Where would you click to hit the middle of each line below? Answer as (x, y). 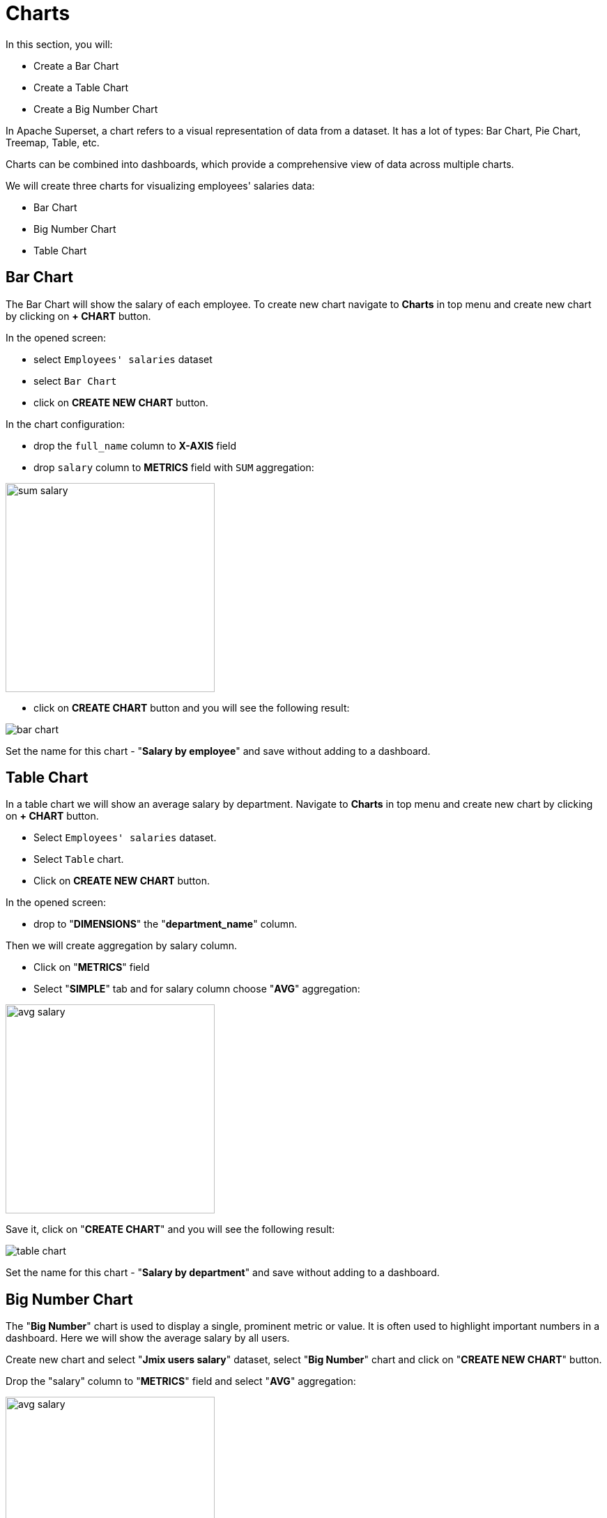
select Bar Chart (75, 381)
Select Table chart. (79, 859)
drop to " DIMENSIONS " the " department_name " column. (166, 924)
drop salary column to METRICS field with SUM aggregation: (174, 467)
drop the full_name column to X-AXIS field (135, 445)
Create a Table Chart (81, 87)
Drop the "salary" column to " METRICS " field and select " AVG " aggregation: (181, 1381)
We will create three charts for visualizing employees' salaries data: (160, 185)
